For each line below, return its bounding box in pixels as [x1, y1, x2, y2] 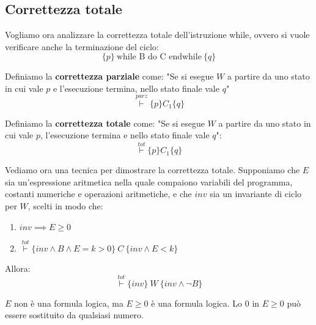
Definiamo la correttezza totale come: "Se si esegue [5, 116, 205, 129]
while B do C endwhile [116, 53, 202, 62]
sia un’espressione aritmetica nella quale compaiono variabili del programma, [5, 175, 293, 188]
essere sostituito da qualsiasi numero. [5, 308, 144, 321]
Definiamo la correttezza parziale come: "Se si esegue [5, 70, 214, 83]
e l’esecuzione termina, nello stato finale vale [53, 81, 219, 94]
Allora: [5, 261, 31, 274]
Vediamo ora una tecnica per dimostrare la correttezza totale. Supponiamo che [5, 163, 300, 176]
